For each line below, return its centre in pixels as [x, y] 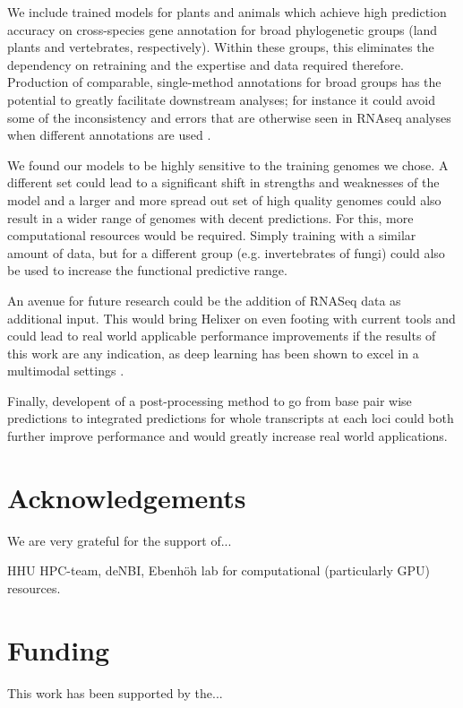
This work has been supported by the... [115, 692]
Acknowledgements [127, 497]
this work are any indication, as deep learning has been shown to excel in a [213, 353]
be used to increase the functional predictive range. [147, 270]
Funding [59, 649]
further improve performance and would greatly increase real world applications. [227, 436]
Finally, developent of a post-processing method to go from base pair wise [210, 400]
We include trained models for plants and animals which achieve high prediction [227, 12]
